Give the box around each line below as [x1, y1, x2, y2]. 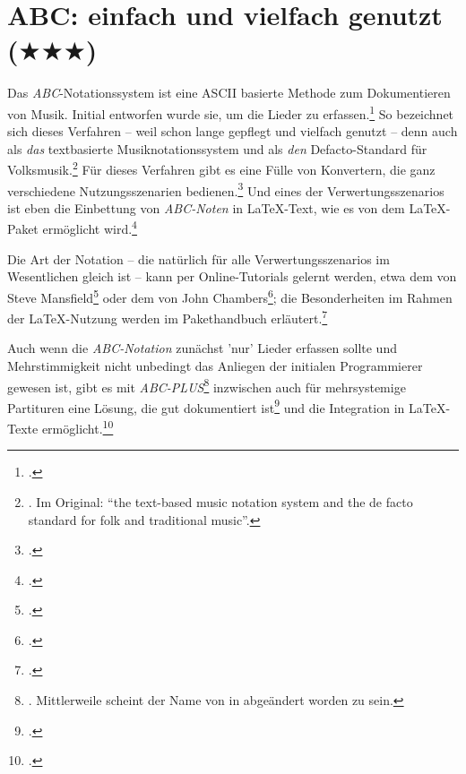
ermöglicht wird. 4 [42, 217, 137, 238]
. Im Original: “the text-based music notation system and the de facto [28, 492, 413, 511]
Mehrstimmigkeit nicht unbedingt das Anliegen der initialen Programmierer [7, 356, 423, 374]
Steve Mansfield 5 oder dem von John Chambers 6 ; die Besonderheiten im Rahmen [7, 285, 453, 306]
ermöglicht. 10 [41, 417, 114, 437]
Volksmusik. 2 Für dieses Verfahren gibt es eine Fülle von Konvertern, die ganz [7, 158, 436, 178]
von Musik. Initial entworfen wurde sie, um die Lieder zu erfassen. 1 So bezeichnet [7, 101, 454, 123]
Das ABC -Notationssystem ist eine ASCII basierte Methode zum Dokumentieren [7, 83, 451, 102]
